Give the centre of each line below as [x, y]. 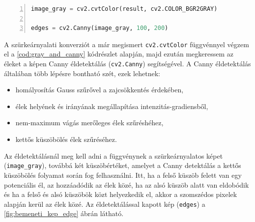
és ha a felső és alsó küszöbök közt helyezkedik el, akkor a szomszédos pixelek [121, 194]
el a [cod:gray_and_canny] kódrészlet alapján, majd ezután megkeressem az [119, 54]
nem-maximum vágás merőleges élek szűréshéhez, [89, 123]
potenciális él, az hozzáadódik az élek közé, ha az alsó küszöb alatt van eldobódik [127, 184]
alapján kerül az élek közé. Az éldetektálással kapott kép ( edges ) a [105, 204]
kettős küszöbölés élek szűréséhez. [66, 139]
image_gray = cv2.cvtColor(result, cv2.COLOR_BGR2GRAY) [124, 9]
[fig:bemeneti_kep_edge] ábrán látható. [64, 213]
